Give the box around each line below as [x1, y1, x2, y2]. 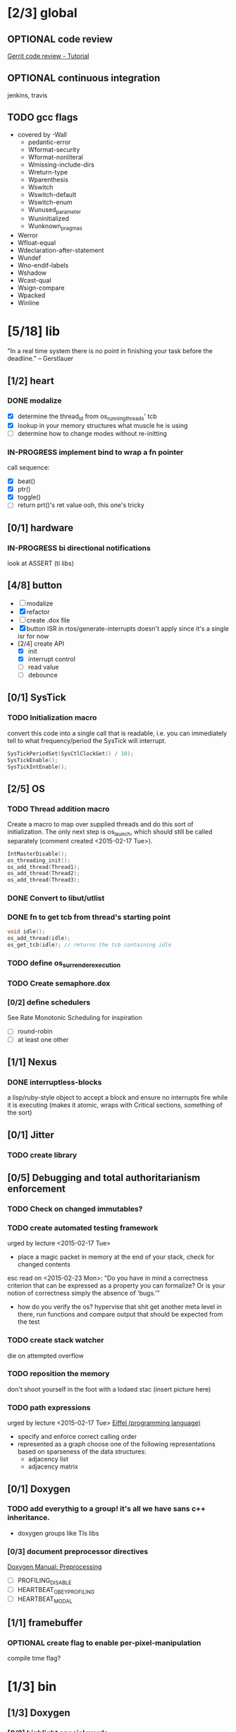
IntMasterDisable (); [7, 850, 68, 858]
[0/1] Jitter [7, 1129, 55, 1141]
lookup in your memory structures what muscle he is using [17, 421, 188, 429]
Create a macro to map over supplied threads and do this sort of [7, 820, 194, 829]
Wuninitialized [27, 214, 69, 223]
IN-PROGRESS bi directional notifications [7, 542, 151, 552]
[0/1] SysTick [7, 692, 67, 704]
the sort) [7, 1108, 32, 1117]
